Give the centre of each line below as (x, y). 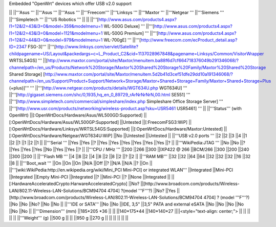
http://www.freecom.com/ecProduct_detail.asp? (189, 40)
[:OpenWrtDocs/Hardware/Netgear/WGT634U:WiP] (61, 136)
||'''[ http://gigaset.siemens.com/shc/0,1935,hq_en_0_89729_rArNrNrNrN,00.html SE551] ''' (100, 95)
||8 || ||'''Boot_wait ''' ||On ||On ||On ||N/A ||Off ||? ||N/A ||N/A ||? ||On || (81, 163)
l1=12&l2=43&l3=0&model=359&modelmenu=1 (56, 26)
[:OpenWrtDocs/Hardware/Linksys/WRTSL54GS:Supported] (69, 129)
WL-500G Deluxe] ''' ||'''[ (129, 26)
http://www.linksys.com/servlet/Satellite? (97, 47)
